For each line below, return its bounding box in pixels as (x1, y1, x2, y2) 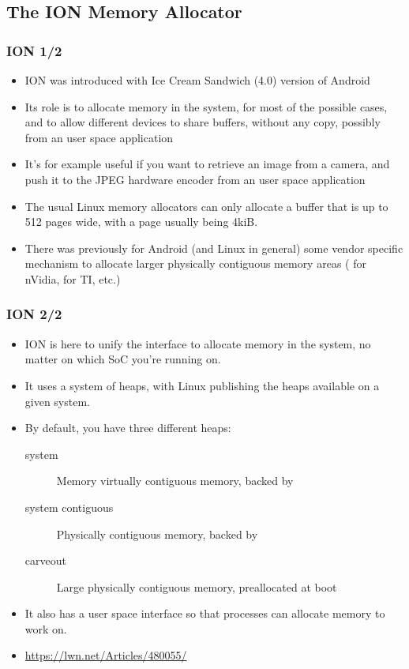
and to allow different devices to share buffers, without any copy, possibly (24, 114, 381, 130)
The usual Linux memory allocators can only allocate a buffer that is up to (24, 197, 388, 214)
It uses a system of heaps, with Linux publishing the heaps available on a (24, 377, 380, 393)
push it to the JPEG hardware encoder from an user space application (24, 171, 366, 187)
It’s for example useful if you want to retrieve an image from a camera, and (24, 156, 390, 172)
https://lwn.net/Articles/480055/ (24, 647, 187, 663)
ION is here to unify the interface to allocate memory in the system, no (24, 335, 371, 351)
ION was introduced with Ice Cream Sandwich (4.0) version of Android (24, 72, 370, 88)
